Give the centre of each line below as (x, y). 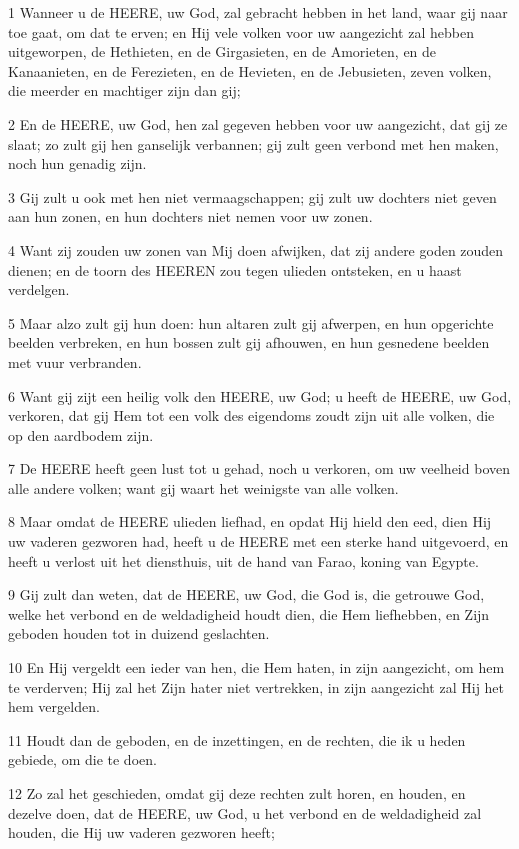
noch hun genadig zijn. (77, 163)
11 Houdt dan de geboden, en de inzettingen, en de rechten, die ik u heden (237, 739)
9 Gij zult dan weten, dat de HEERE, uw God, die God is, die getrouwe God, (246, 594)
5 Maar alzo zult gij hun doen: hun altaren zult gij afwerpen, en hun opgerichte (251, 322)
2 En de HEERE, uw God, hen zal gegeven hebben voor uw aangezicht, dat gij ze (258, 123)
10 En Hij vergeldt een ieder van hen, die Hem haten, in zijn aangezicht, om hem (256, 667)
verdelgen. (39, 289)
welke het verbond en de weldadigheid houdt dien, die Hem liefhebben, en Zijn (249, 613)
